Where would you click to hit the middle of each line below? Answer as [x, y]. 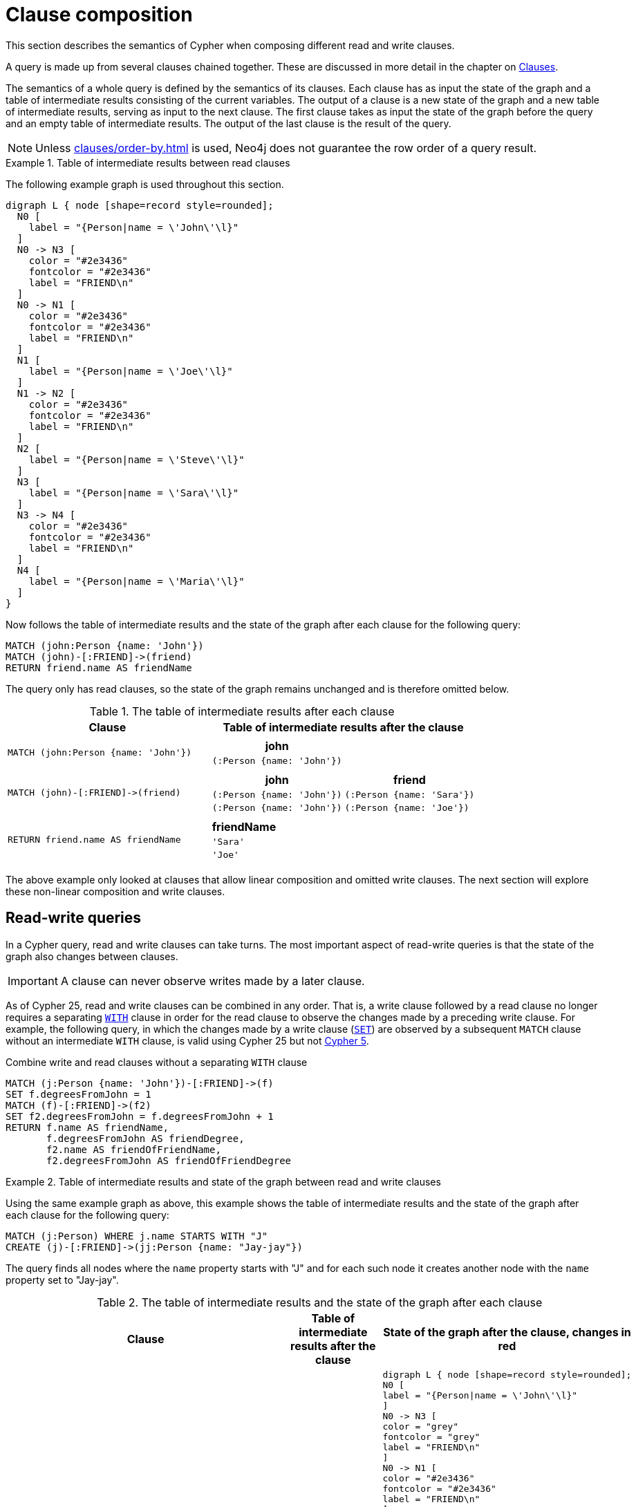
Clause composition [99, 15]
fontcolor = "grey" [431, 1436]
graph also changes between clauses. [92, 956]
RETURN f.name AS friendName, [87, 1127]
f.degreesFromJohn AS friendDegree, [146, 1138]
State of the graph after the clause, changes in [507, 1332]
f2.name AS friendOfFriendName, [134, 1149]
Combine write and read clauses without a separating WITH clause [157, 1062]
